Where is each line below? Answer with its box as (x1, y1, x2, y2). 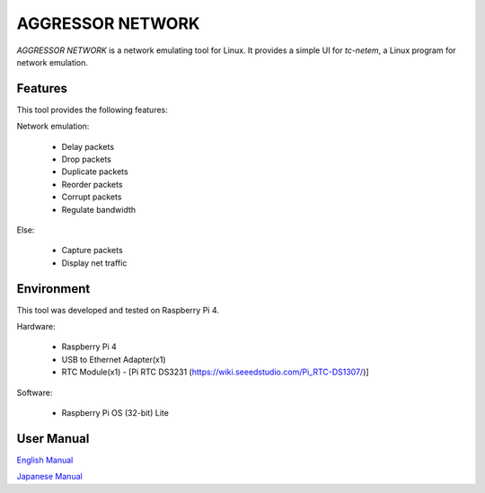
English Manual (16, 454, 74, 465)
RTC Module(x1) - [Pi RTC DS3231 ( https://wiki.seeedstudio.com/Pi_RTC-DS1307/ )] (61, 366, 369, 377)
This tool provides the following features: (16, 104, 168, 115)
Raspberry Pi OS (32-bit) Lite (61, 408, 170, 418)
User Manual (16, 431, 90, 446)
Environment (16, 281, 91, 296)
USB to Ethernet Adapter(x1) (61, 354, 166, 365)
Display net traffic (61, 257, 128, 269)
